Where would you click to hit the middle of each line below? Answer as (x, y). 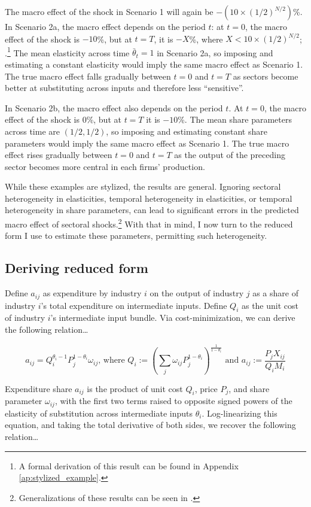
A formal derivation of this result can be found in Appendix (129, 465)
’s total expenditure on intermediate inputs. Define (134, 305)
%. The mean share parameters (235, 119)
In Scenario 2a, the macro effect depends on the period (105, 26)
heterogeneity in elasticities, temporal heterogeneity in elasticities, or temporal (149, 198)
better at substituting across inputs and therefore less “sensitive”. (124, 88)
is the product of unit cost (135, 388)
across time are (32, 131)
